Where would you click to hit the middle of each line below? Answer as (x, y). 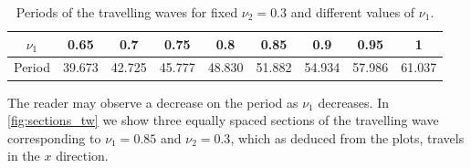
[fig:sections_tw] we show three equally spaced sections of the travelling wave (223, 120)
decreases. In (353, 102)
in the (24, 156)
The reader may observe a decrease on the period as (153, 102)
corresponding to (54, 137)
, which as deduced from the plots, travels (347, 137)
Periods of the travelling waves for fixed (127, 12)
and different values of (353, 12)
